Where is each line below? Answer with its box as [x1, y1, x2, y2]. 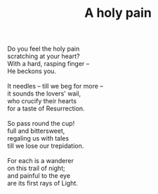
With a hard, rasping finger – [7, 60, 90, 68]
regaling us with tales [7, 134, 69, 143]
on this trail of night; [7, 164, 65, 173]
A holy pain [84, 5, 152, 21]
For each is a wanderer [7, 157, 74, 165]
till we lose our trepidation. [7, 142, 84, 150]
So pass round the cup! [7, 119, 75, 128]
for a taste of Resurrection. [7, 104, 86, 113]
